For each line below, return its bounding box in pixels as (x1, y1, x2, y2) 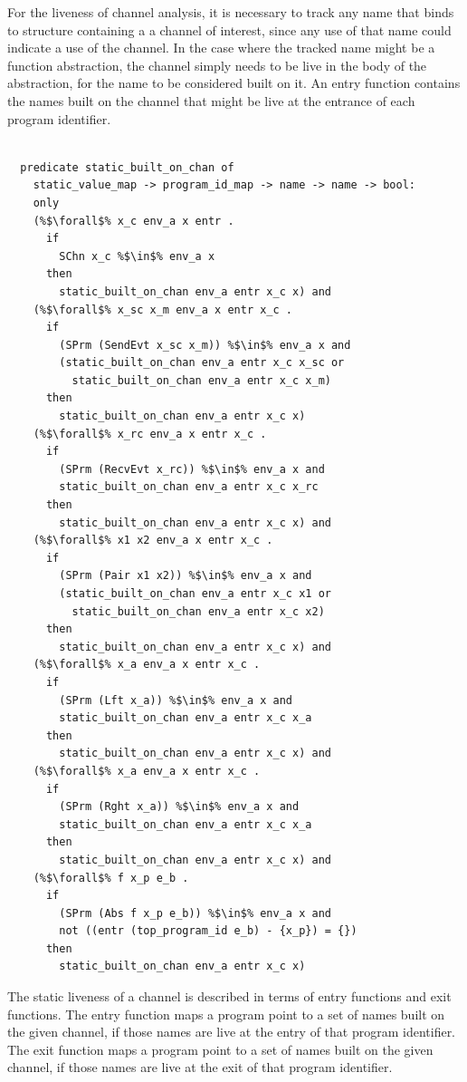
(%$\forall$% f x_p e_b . (33, 871, 189, 884)
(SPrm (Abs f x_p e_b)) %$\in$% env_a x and (59, 906, 331, 920)
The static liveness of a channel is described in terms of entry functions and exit (7, 987, 452, 1006)
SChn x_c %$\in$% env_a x (59, 249, 215, 263)
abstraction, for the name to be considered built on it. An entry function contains (7, 73, 461, 92)
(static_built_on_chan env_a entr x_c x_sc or (59, 356, 345, 370)
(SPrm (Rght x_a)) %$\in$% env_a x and (59, 800, 300, 814)
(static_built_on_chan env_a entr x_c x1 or (59, 587, 331, 600)
